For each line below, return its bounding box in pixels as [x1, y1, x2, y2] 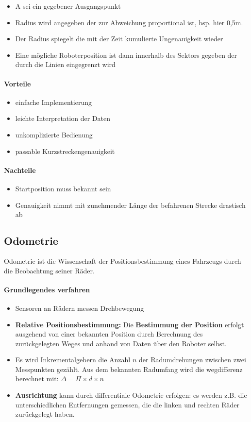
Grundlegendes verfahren [4, 284, 90, 294]
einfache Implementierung [15, 97, 92, 107]
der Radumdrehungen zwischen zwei [138, 354, 246, 365]
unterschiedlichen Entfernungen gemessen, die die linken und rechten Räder [15, 399, 240, 409]
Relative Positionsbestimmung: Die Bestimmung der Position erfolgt [15, 319, 244, 329]
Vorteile [4, 78, 31, 88]
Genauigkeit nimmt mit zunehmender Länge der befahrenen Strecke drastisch [15, 200, 246, 210]
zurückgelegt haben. [15, 409, 75, 419]
